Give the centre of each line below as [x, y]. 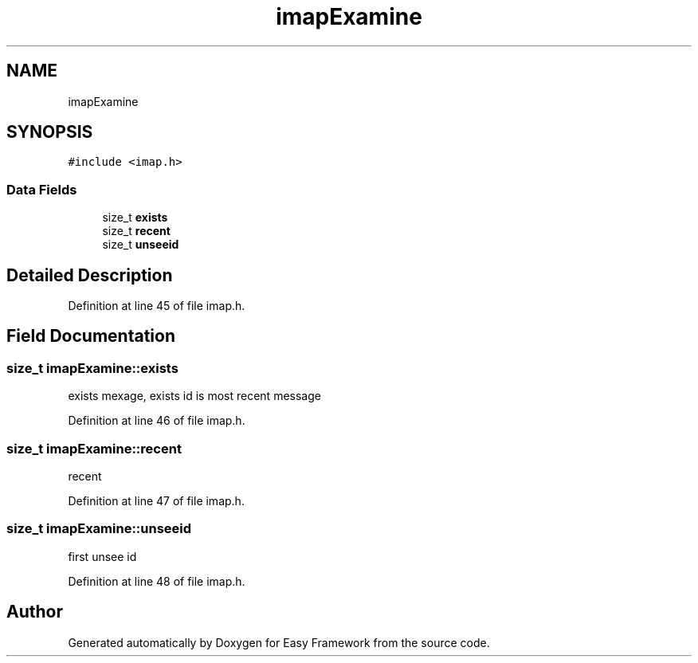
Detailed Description [90, 275]
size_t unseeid [141, 245]
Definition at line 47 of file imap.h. [156, 501]
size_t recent [136, 231]
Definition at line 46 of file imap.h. [157, 421]
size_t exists [135, 218]
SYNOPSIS [50, 132]
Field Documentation [91, 336]
